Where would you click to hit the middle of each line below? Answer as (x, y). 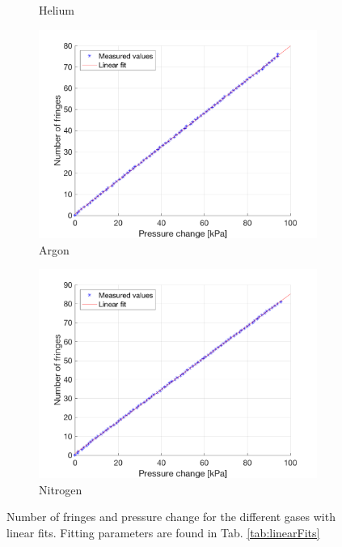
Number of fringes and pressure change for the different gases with (171, 517)
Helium (57, 10)
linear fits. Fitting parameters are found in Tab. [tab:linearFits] (163, 532)
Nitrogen (61, 489)
